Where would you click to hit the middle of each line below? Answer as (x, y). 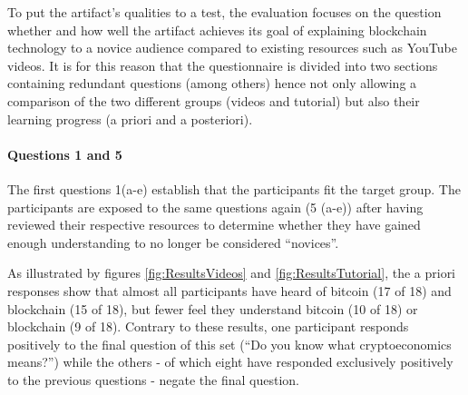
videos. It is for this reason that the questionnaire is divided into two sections (223, 65)
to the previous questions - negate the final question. (153, 379)
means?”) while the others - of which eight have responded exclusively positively (230, 362)
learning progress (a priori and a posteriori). (130, 118)
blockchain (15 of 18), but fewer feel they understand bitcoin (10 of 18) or (213, 308)
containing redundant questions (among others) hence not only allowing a (212, 83)
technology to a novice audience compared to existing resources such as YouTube (232, 48)
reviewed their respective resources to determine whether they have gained (214, 225)
